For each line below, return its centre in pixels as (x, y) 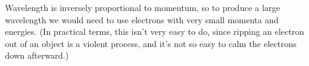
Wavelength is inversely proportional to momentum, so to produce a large (143, 7)
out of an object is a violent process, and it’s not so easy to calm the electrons (151, 43)
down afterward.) (37, 55)
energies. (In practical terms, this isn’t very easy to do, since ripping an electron (155, 31)
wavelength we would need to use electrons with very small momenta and (142, 19)
